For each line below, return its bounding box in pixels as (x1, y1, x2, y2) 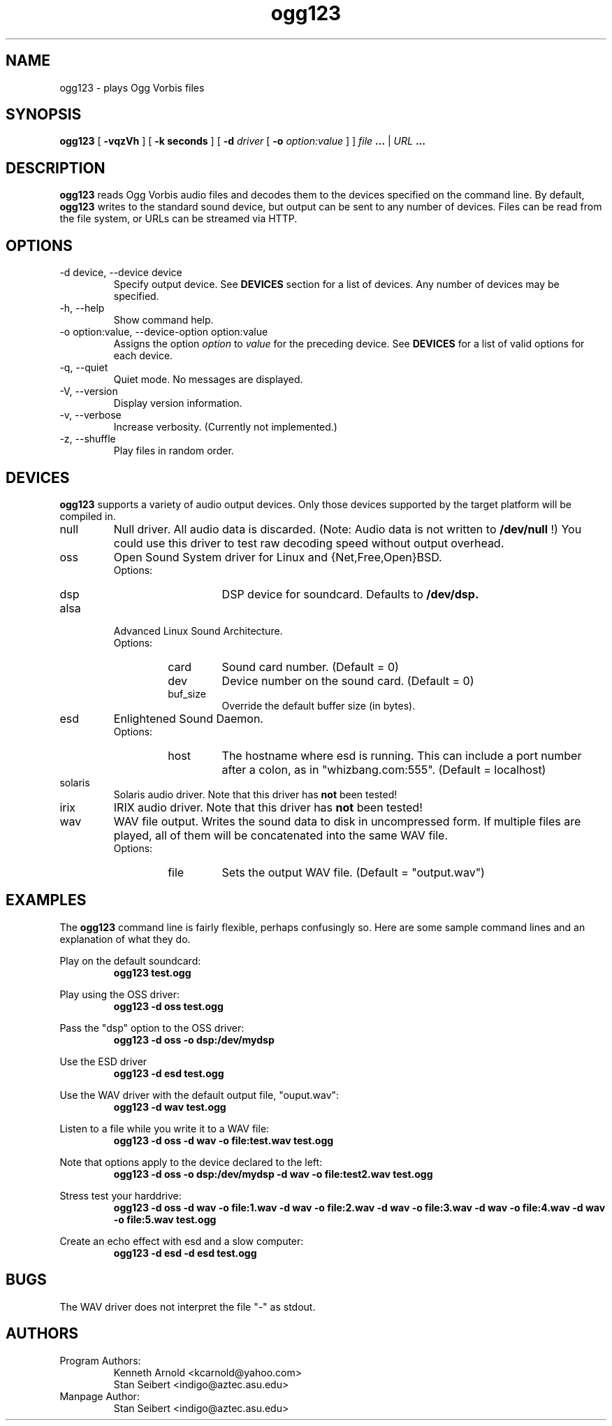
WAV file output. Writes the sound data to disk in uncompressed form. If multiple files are (113, 814, 581, 828)
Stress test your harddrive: (59, 1189, 182, 1202)
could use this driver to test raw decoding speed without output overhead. (113, 535, 504, 550)
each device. (113, 350, 173, 362)
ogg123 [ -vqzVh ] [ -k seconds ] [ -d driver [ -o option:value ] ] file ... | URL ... (59, 135, 425, 147)
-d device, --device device (59, 266, 182, 279)
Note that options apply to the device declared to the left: (59, 1155, 323, 1168)
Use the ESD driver (59, 1055, 147, 1067)
